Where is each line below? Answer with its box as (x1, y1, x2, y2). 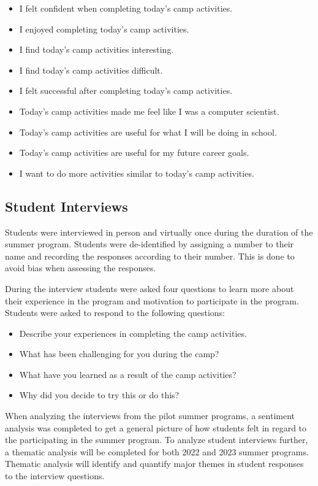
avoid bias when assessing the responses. (5, 261, 156, 274)
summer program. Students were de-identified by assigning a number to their (5, 237, 294, 250)
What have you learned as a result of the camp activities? (19, 368, 237, 380)
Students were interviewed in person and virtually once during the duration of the (5, 225, 313, 238)
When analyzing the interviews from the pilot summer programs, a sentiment (5, 409, 295, 422)
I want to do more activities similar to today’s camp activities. (19, 166, 254, 179)
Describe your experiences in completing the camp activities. (19, 326, 247, 339)
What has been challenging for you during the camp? (19, 347, 219, 360)
